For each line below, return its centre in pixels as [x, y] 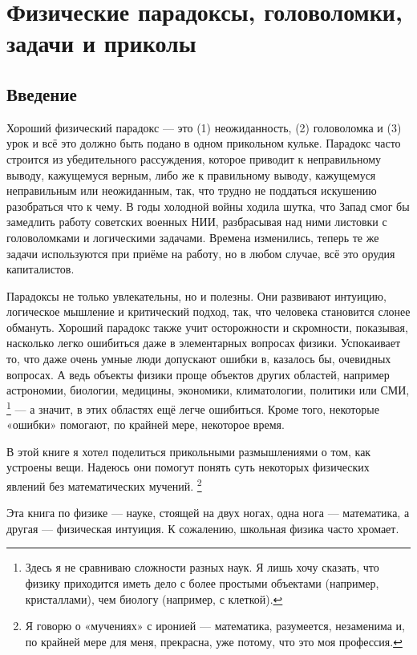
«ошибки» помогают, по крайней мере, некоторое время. [146, 425]
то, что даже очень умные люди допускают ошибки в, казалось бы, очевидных [199, 359]
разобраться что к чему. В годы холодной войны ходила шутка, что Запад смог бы [208, 206]
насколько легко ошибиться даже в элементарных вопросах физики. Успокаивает [204, 343]
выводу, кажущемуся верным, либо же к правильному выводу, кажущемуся [191, 174]
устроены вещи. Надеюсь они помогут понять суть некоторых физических [188, 467]
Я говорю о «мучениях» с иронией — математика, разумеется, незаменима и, [215, 626]
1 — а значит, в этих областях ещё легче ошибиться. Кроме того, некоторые [193, 407]
